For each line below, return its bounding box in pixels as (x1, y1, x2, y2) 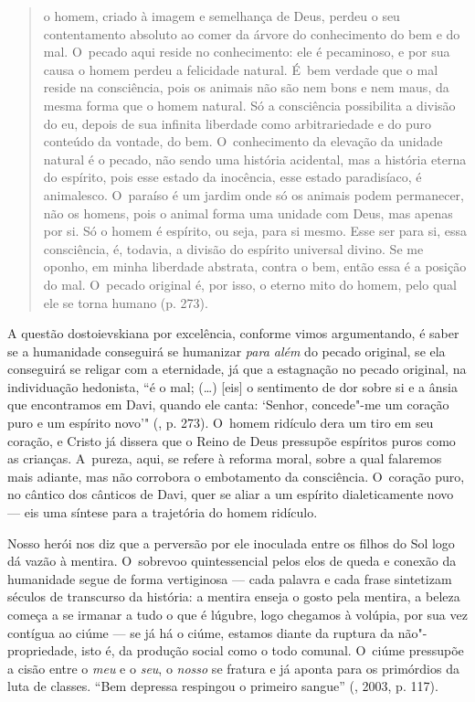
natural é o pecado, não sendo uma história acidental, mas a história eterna (43, 149, 467, 168)
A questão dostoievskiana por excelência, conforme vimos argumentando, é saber (7, 324, 459, 343)
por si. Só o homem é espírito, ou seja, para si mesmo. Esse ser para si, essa (43, 221, 467, 240)
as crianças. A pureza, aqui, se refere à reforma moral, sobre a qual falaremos (7, 449, 442, 468)
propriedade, (7, 641, 78, 660)
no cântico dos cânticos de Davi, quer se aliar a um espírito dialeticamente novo (7, 484, 454, 504)
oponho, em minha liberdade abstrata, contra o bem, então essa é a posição (43, 257, 467, 276)
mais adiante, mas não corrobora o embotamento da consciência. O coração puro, (7, 466, 465, 485)
